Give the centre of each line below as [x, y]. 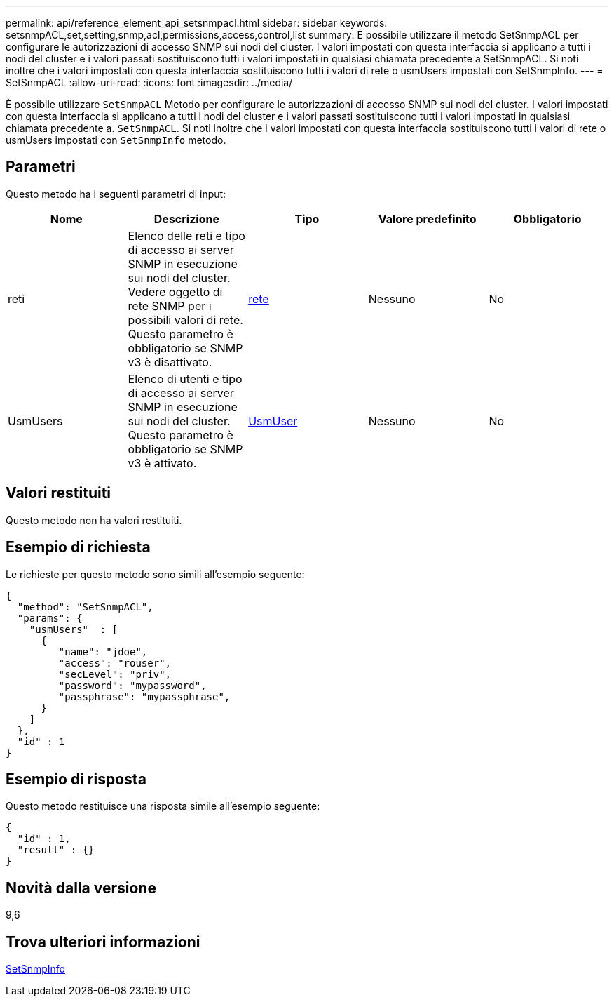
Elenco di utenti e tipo [185, 379]
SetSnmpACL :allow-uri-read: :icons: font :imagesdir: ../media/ [149, 82]
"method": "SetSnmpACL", [85, 607]
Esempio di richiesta [78, 547]
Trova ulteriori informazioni [103, 942]
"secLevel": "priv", [115, 674]
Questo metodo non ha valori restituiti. [94, 520]
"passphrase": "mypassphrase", [144, 696]
